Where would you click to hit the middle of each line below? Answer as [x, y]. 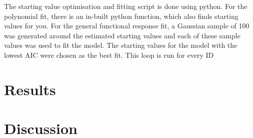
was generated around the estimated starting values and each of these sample [122, 35]
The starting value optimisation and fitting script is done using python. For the [126, 6]
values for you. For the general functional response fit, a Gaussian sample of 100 [127, 26]
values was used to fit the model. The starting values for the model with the [121, 45]
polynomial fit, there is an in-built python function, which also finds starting [121, 16]
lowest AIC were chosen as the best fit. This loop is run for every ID [109, 55]
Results [30, 89]
